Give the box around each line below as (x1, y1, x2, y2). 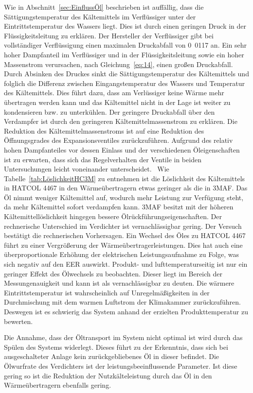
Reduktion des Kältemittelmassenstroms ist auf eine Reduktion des (4, 125, 204, 136)
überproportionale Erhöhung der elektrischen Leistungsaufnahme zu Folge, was (4, 249, 239, 259)
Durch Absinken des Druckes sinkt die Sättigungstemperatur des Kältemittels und (4, 68, 249, 79)
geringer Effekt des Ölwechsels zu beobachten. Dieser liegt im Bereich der (4, 268, 223, 278)
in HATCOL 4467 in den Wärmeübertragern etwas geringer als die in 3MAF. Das (4, 183, 248, 193)
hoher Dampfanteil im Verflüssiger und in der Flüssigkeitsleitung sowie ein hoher (4, 49, 244, 59)
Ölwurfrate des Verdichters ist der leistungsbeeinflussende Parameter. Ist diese (4, 360, 237, 371)
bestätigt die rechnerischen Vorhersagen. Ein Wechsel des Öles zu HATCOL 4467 (4, 230, 246, 240)
